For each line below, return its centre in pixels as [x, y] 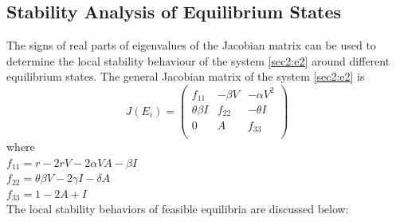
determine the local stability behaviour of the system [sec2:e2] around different [198, 60]
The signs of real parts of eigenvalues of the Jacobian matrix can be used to [191, 45]
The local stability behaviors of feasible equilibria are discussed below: [178, 209]
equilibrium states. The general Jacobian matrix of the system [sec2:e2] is [186, 76]
